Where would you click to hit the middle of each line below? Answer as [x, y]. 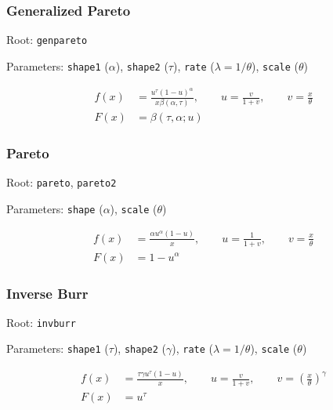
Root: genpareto [47, 40]
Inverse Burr [47, 293]
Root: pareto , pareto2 [62, 182]
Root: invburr [41, 322]
